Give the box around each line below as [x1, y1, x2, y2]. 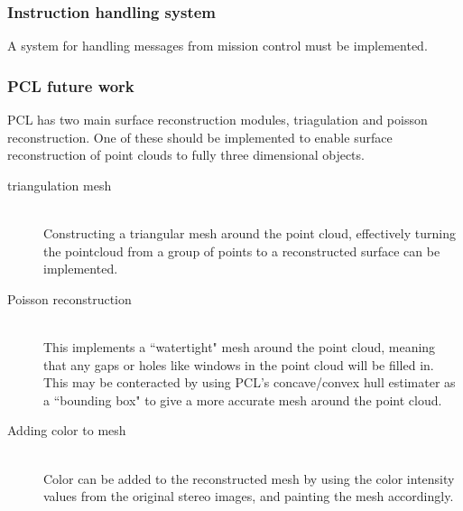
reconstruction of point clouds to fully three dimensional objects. [7, 145, 365, 164]
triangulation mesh [7, 175, 112, 194]
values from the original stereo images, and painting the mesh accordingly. [43, 487, 454, 506]
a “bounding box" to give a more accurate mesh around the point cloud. [43, 390, 442, 409]
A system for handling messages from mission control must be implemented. [7, 36, 428, 55]
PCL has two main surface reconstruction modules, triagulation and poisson [7, 110, 428, 129]
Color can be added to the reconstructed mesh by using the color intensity [43, 469, 455, 488]
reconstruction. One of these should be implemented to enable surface [7, 127, 393, 146]
